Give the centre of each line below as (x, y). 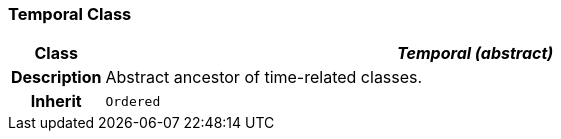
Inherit (56, 101)
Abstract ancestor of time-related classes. (264, 77)
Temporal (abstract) (475, 53)
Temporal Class (70, 14)
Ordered (133, 101)
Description (56, 77)
